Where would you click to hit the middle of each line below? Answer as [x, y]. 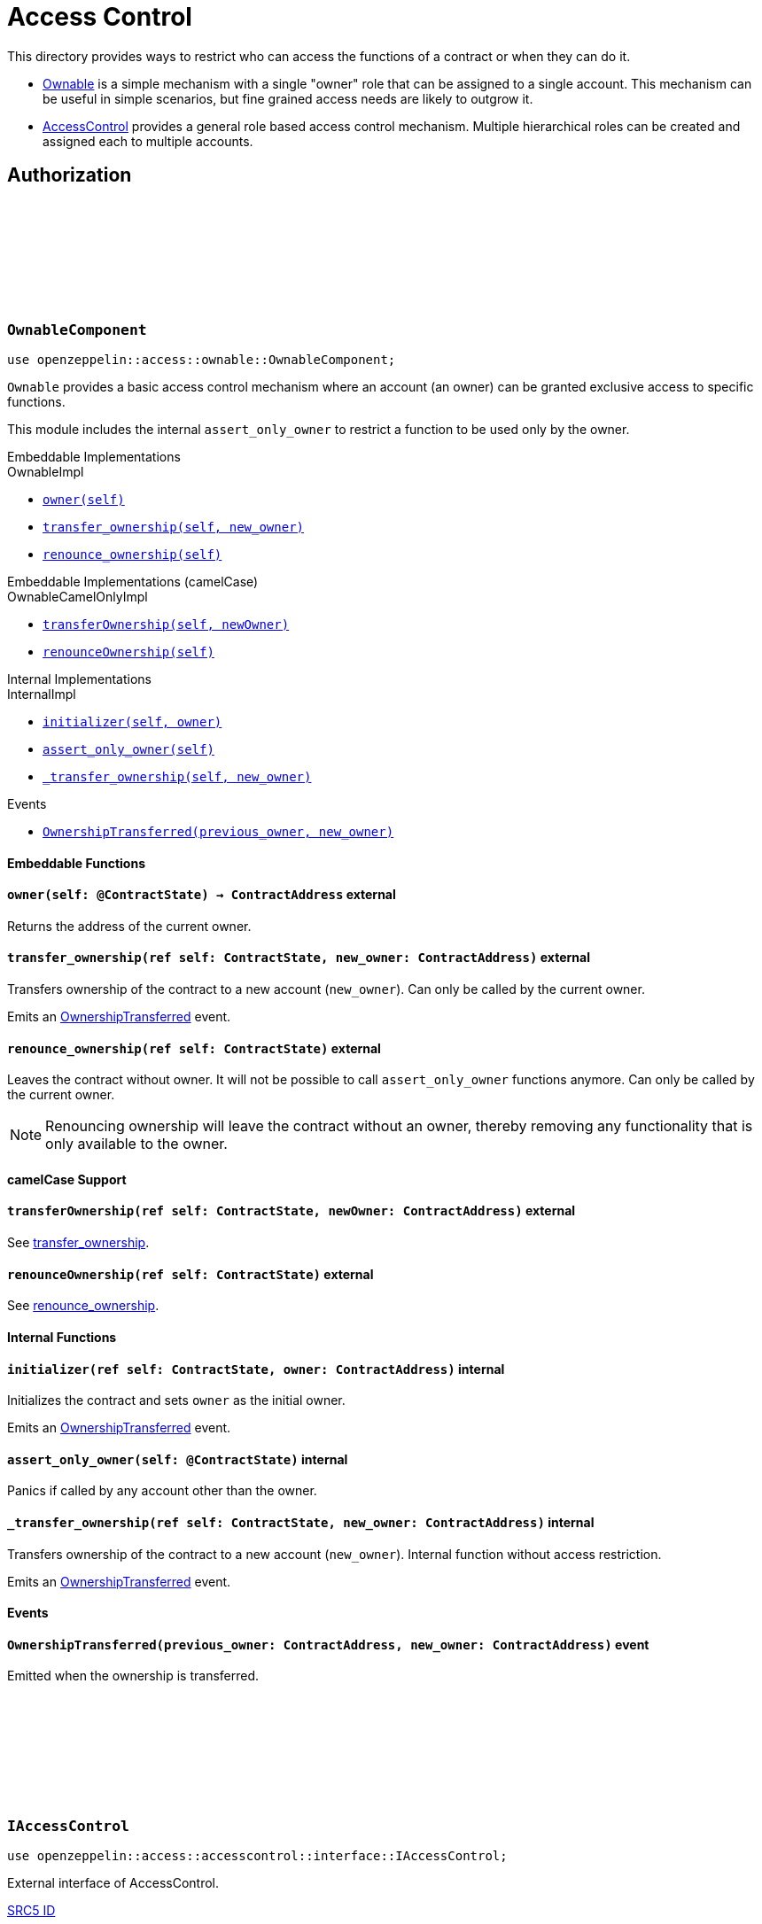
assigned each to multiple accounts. [148, 141]
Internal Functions [62, 1337]
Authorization [70, 175]
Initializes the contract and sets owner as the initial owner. [176, 1400]
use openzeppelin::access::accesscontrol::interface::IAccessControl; [257, 1856]
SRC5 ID [31, 1911]
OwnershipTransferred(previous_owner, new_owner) [218, 831]
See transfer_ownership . [78, 1243]
